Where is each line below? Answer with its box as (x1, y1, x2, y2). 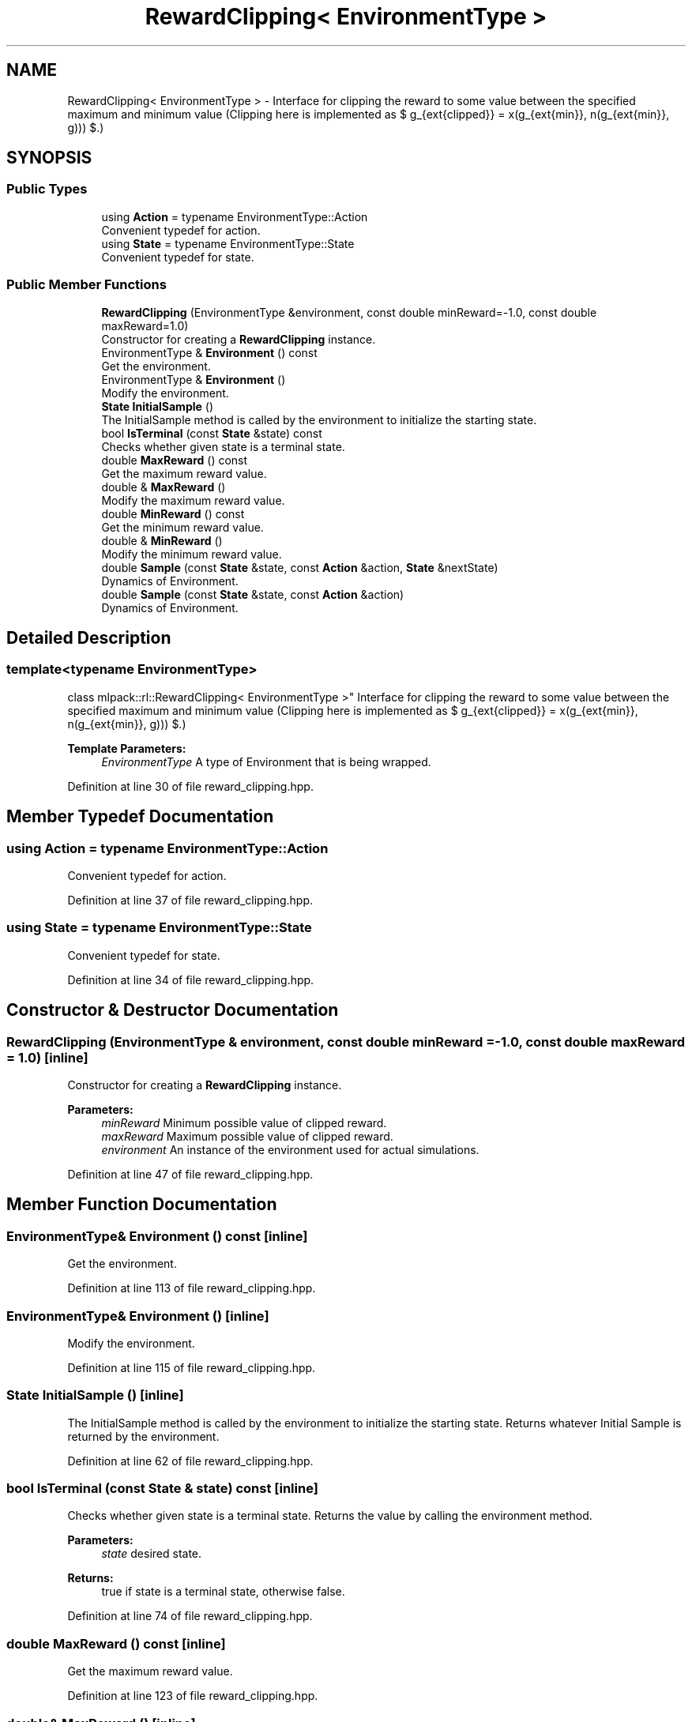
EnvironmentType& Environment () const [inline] (6, 1228, 308, 1244)
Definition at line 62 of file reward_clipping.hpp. (67, 1453, 314, 1468)
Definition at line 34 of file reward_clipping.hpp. (67, 972, 314, 987)
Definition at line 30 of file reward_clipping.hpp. (67, 779, 314, 793)
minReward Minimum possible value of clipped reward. (101, 1115, 387, 1130)
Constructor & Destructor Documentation (6, 1000, 339, 1021)
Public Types (6, 181, 88, 197)
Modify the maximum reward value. (101, 493, 285, 507)
